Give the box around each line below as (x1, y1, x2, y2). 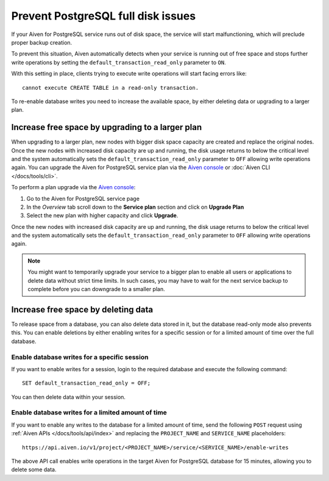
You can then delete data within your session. (11, 393, 126, 400)
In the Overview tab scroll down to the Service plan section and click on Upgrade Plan (26, 203, 244, 211)
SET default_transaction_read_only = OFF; (22, 380, 151, 387)
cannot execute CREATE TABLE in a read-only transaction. (22, 84, 199, 91)
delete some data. (11, 466, 57, 473)
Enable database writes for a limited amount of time (11, 408, 168, 417)
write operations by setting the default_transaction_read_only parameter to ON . (11, 59, 226, 66)
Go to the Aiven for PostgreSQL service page (26, 195, 140, 202)
